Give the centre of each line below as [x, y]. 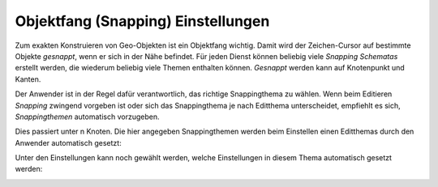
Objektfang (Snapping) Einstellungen [142, 21]
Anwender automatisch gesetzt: [68, 142]
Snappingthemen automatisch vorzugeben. [87, 117]
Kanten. [28, 79]
